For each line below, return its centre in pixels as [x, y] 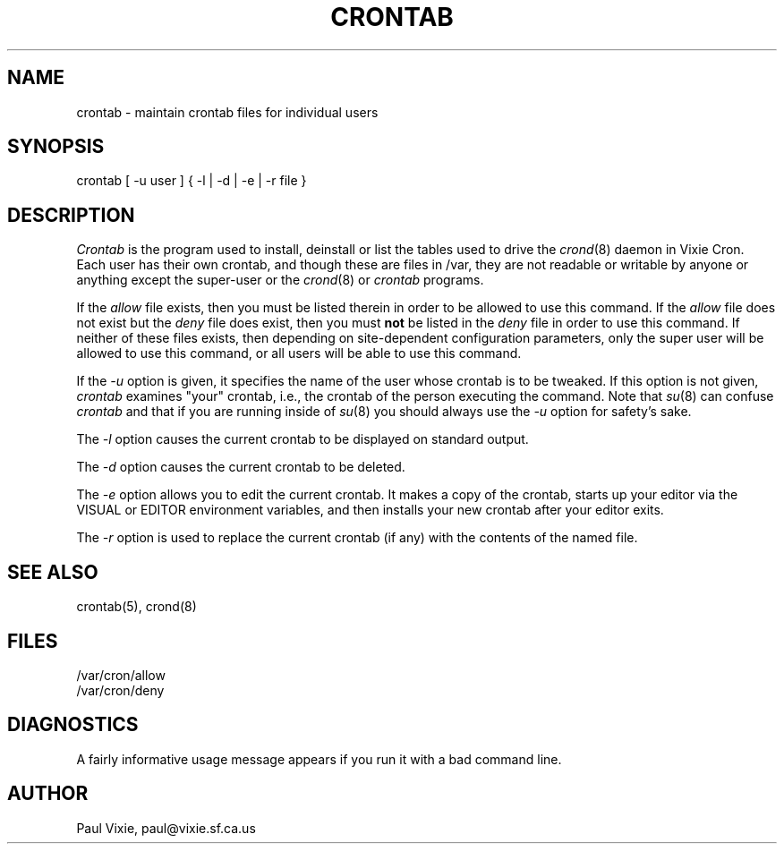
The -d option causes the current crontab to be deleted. [241, 467]
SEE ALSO [53, 572]
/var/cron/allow [121, 675]
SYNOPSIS [56, 147]
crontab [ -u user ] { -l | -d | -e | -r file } [192, 181]
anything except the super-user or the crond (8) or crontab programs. [280, 280]
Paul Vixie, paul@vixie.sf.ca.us [166, 828]
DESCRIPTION [71, 215]
